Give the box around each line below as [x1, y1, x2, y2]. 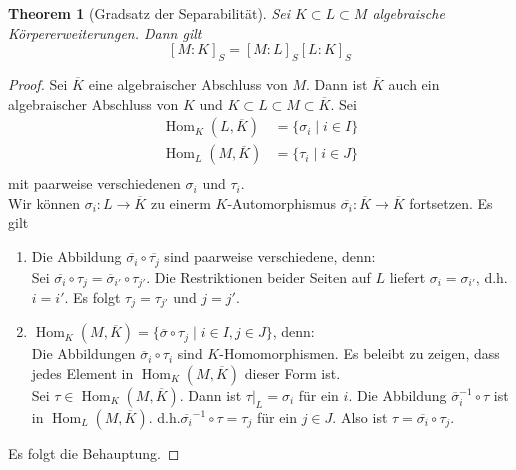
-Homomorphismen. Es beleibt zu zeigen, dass [219, 343, 500, 364]
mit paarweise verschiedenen [8, 173, 181, 194]
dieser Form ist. [244, 363, 341, 383]
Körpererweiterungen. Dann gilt [8, 22, 202, 43]
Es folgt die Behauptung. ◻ [8, 443, 180, 463]
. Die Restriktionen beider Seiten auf [146, 266, 371, 287]
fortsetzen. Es [409, 192, 493, 213]
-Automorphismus [227, 192, 337, 213]
